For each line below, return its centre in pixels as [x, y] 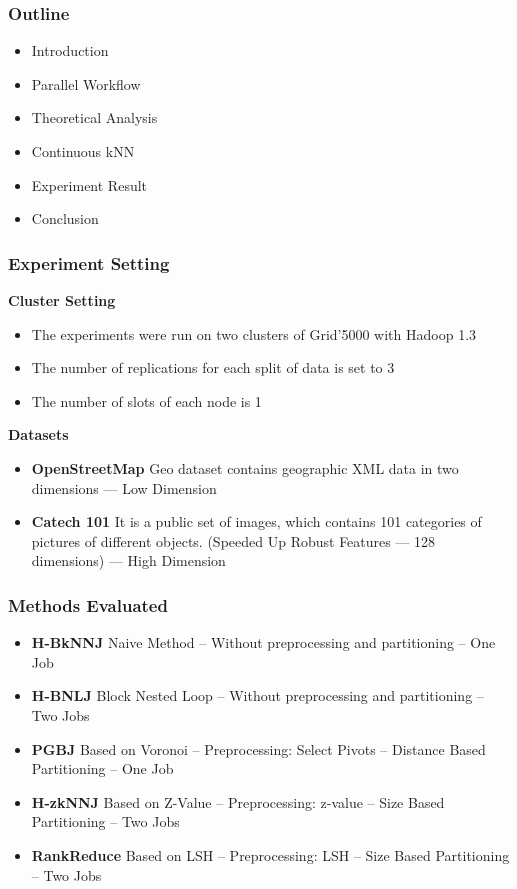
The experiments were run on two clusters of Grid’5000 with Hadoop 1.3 [254, 333]
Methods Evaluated [88, 604]
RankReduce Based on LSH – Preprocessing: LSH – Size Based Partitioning [270, 854]
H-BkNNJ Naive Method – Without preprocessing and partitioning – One [263, 642]
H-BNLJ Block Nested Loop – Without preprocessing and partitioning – [257, 695]
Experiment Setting [89, 262]
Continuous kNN [83, 151]
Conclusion [65, 218]
